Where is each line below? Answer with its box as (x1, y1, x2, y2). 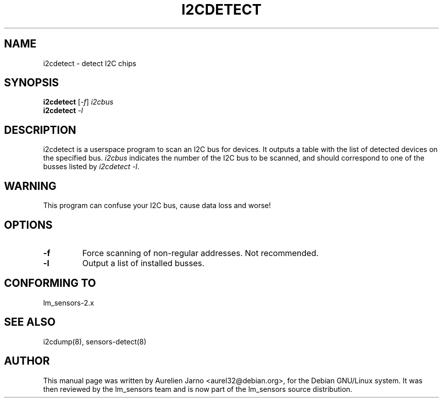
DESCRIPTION (4, 123, 76, 136)
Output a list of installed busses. (82, 258, 205, 268)
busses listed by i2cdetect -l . (43, 162, 140, 171)
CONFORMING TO (4, 277, 96, 290)
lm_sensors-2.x (43, 298, 94, 307)
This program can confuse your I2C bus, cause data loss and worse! (43, 201, 271, 210)
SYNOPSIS (4, 76, 59, 89)
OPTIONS (4, 218, 53, 231)
